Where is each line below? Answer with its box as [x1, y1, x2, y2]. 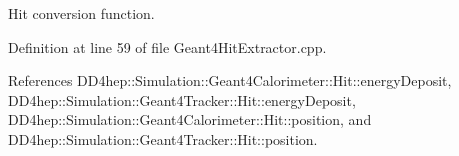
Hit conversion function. [8, 3, 155, 23]
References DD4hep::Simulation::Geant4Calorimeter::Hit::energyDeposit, [8, 70, 452, 91]
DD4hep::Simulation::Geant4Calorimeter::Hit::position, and [8, 109, 372, 130]
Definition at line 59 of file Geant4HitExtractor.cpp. [8, 36, 327, 57]
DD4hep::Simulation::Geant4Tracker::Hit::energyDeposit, [8, 89, 356, 110]
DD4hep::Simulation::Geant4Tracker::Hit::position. [8, 128, 318, 149]
